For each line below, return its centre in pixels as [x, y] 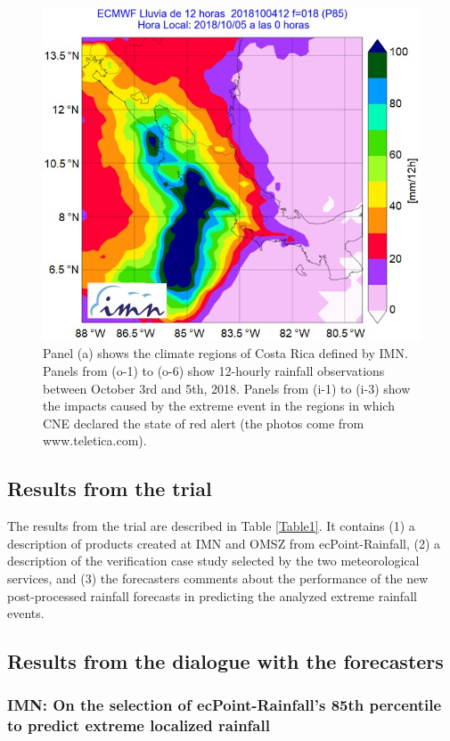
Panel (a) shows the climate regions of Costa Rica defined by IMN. [225, 353]
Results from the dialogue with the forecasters [225, 661]
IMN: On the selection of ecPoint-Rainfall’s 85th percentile [225, 705]
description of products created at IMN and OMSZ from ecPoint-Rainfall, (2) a [224, 543]
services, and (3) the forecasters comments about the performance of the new [218, 578]
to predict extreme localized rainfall [139, 725]
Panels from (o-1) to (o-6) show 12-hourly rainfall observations [214, 371]
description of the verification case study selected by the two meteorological [213, 561]
